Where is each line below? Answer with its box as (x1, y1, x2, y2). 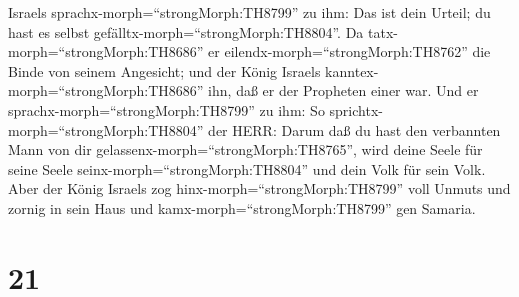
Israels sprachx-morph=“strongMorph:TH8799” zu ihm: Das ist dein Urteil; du (8, 2, 491, 22)
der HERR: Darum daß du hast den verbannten (208, 119, 501, 140)
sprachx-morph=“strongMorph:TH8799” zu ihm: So (8, 99, 325, 120)
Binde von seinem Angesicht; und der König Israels (8, 60, 321, 81)
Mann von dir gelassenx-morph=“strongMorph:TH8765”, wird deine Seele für (8, 139, 483, 160)
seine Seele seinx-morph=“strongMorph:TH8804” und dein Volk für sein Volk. (8, 158, 486, 179)
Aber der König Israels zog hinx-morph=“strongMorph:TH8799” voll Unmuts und (8, 178, 511, 199)
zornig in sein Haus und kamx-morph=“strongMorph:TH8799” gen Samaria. (8, 197, 476, 218)
